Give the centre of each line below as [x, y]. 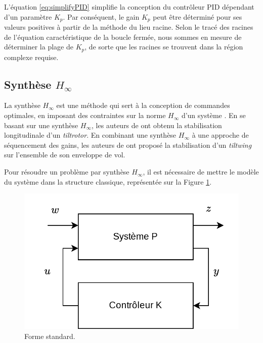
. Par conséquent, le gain [101, 16]
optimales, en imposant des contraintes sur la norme [85, 115]
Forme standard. [50, 336]
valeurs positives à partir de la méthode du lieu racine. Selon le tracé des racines [129, 27]
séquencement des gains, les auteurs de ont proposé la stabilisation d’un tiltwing [128, 145]
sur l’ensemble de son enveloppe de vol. [65, 155]
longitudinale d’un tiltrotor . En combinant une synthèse [90, 135]
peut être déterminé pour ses [198, 16]
